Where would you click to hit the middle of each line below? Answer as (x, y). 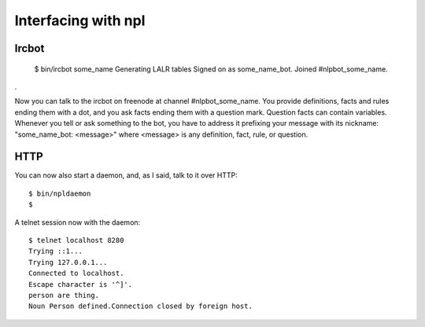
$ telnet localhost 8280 (76, 240)
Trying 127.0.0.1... (68, 262)
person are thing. (64, 295)
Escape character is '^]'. (81, 284)
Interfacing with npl (80, 20)
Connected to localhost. (76, 274)
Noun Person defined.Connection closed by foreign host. (141, 306)
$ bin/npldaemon (60, 193)
